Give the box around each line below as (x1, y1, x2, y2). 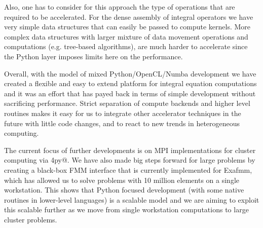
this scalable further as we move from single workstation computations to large (4, 204, 249, 215)
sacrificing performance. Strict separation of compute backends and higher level (4, 98, 250, 108)
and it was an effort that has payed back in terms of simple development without (4, 88, 256, 98)
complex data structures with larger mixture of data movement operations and (4, 31, 248, 42)
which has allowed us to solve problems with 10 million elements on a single (4, 174, 240, 185)
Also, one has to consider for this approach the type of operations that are (4, 2, 235, 12)
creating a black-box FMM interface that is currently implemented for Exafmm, (4, 164, 252, 175)
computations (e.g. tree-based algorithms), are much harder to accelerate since (4, 41, 248, 52)
